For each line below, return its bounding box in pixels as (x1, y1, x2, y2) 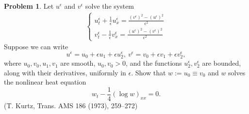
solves (228, 67, 246, 77)
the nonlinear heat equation (4, 77, 86, 87)
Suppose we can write (4, 42, 68, 52)
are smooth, (60, 58, 96, 68)
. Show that (131, 67, 166, 77)
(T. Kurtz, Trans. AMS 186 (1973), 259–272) (4, 100, 138, 110)
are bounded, (202, 58, 241, 68)
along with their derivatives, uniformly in (4, 67, 126, 77)
